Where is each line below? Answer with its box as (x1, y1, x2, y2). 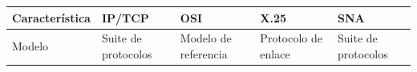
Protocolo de (260, 30, 322, 46)
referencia (180, 45, 228, 62)
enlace (260, 45, 290, 62)
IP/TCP (101, 9, 149, 26)
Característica (12, 9, 91, 26)
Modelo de (180, 30, 232, 46)
